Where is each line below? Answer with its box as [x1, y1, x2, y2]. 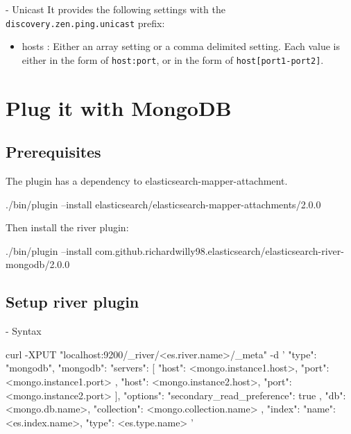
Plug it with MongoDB [6, 93, 232, 122]
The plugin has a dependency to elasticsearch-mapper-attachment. [6, 174, 288, 188]
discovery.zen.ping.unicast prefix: [6, 15, 165, 30]
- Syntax [6, 324, 42, 338]
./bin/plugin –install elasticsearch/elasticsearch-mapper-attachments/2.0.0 [6, 197, 321, 211]
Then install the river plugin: [6, 220, 129, 235]
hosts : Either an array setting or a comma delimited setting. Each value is [22, 39, 341, 53]
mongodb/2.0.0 [6, 257, 70, 272]
